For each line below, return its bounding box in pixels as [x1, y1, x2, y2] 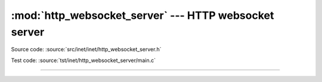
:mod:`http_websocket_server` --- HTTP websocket [11, 9, 274, 22]
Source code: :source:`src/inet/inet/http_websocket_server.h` [11, 46, 162, 53]
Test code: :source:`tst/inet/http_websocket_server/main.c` [11, 57, 156, 64]
